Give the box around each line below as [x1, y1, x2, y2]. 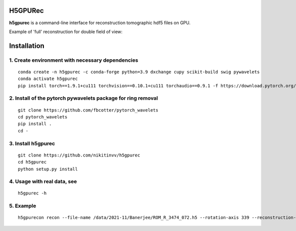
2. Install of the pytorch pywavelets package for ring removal [9, 95, 158, 102]
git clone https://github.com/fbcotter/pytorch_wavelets [18, 107, 159, 113]
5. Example [9, 202, 37, 209]
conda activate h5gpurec [18, 76, 78, 81]
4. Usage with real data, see [9, 178, 77, 185]
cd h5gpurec [18, 159, 47, 165]
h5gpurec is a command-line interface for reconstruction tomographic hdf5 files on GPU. [9, 20, 191, 26]
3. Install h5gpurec [9, 140, 55, 147]
